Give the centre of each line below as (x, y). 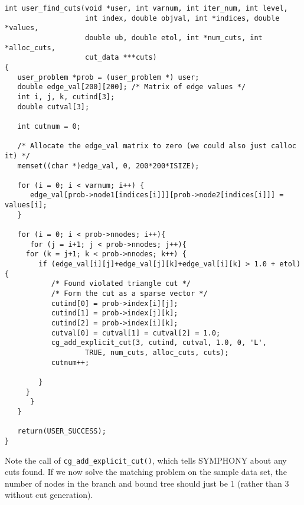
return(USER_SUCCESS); (62, 431)
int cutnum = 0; (49, 126)
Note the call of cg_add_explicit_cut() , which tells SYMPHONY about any (146, 460)
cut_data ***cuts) (121, 58)
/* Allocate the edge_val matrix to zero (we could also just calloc (157, 146)
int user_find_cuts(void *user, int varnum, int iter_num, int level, (146, 8)
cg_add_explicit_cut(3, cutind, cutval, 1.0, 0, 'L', (159, 343)
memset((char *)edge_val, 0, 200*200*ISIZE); (108, 166)
